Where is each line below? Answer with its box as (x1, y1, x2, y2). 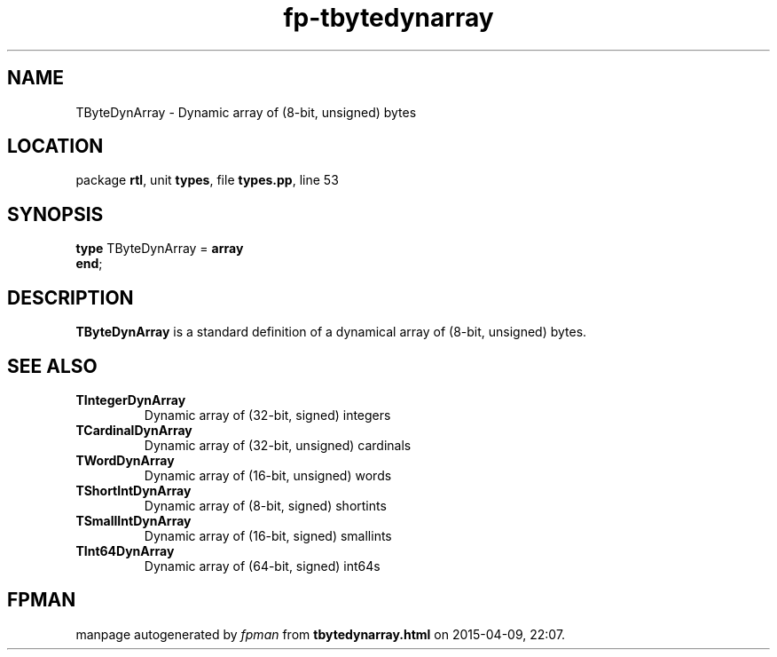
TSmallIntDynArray (75, 512, 192, 528)
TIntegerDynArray (75, 392, 186, 408)
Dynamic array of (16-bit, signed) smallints (144, 527, 392, 543)
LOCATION (7, 135, 104, 158)
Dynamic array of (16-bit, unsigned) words (144, 467, 392, 483)
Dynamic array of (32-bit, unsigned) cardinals (144, 437, 412, 453)
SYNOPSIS (7, 202, 104, 226)
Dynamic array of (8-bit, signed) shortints (144, 497, 387, 513)
